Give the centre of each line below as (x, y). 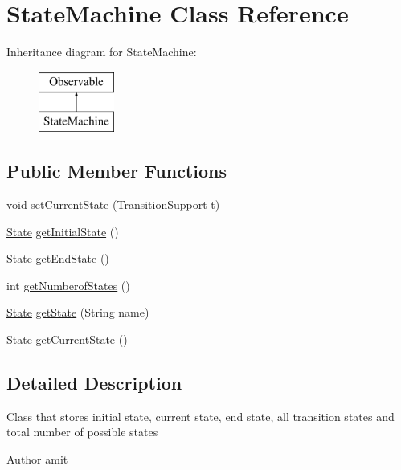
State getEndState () (58, 258)
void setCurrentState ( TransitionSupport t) (113, 204)
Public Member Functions (117, 171)
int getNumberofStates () (68, 285)
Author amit (37, 459)
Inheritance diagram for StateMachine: (102, 52)
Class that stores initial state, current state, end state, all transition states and (200, 416)
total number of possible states (82, 432)
